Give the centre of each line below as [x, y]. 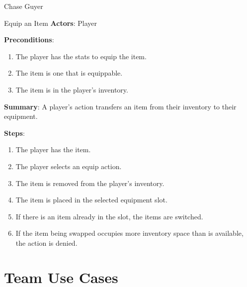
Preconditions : [29, 40]
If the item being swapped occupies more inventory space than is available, [129, 233]
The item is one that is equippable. [69, 73]
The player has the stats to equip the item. [81, 56]
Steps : [14, 133]
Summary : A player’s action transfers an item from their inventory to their [120, 106]
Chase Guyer [24, 6]
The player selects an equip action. [69, 166]
